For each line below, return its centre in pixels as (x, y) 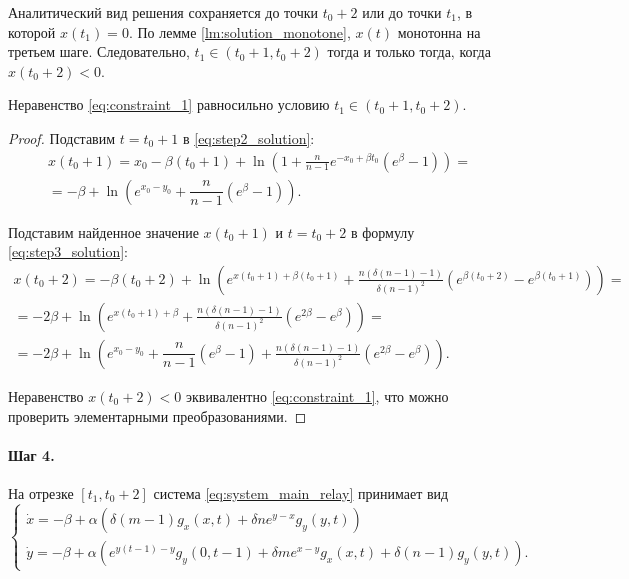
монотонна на (439, 31)
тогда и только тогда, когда (409, 51)
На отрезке (41, 492)
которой (32, 31)
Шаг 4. (31, 454)
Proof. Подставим (62, 137)
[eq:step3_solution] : (68, 251)
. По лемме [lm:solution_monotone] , (239, 31)
